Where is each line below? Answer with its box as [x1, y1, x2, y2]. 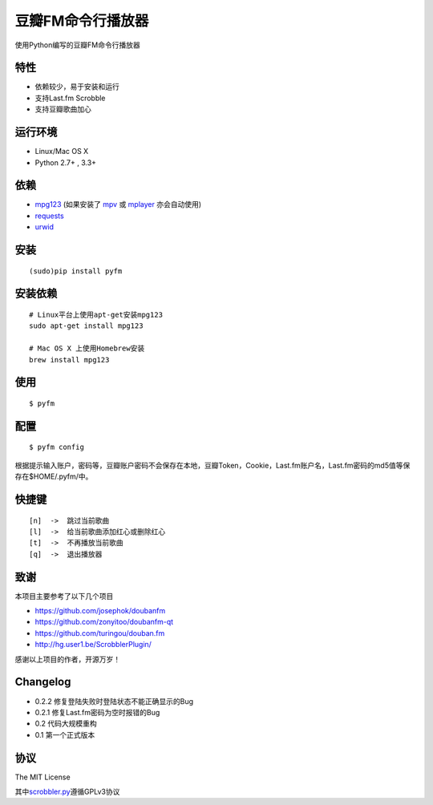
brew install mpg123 [29, 355, 110, 364]
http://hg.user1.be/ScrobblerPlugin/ [34, 640, 152, 649]
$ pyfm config [29, 443, 84, 452]
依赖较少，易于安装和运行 [34, 82, 119, 91]
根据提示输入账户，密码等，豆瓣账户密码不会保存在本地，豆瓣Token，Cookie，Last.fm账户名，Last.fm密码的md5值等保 [14, 460, 411, 470]
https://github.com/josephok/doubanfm [34, 606, 166, 616]
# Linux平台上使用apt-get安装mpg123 [29, 310, 164, 320]
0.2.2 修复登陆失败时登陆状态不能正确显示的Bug [34, 696, 194, 706]
